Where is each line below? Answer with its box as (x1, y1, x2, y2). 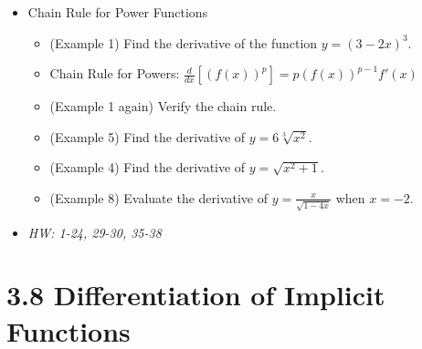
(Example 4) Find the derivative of (49, 158, 246, 177)
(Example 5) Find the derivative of (49, 127, 246, 146)
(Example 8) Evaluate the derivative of (49, 188, 269, 207)
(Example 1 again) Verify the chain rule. (49, 97, 277, 116)
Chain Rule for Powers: (49, 64, 180, 83)
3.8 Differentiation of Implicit (6, 276, 385, 313)
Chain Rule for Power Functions (27, 3, 208, 21)
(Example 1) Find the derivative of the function (49, 33, 318, 52)
